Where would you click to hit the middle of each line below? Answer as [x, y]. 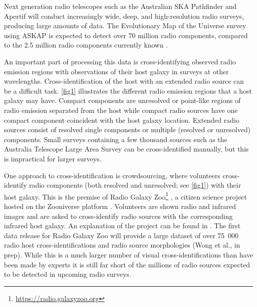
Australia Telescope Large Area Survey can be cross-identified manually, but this [127, 149]
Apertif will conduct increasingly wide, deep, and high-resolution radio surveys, [124, 16]
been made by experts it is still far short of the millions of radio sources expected [127, 264]
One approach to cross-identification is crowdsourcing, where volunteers [112, 175]
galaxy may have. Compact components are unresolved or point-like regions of [122, 100]
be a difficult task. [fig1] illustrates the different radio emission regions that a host [128, 90]
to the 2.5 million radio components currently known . [86, 45]
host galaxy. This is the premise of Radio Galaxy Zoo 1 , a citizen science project [126, 196]
